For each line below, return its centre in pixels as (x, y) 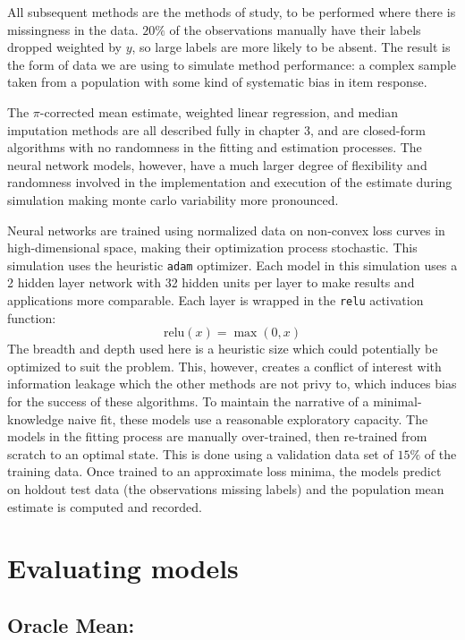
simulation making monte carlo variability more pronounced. (173, 199)
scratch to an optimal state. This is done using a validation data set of (200, 453)
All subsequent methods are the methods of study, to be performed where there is (232, 12)
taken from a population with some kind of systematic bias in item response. (217, 82)
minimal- (397, 401)
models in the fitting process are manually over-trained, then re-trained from (217, 436)
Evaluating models (123, 568)
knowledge (35, 418)
